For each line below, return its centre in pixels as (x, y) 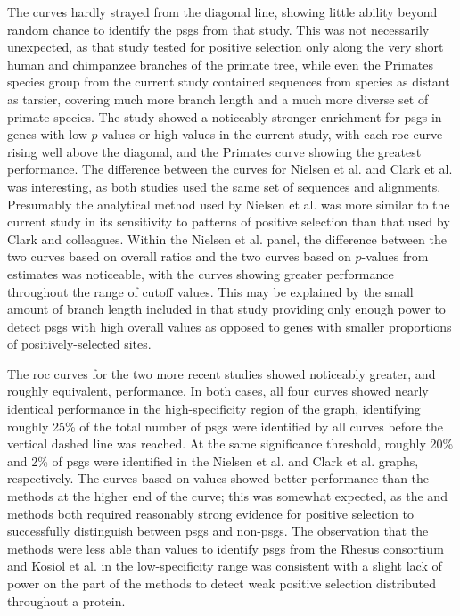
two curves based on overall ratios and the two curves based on (179, 256)
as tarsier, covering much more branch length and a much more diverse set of (218, 99)
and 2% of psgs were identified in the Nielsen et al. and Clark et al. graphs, (213, 460)
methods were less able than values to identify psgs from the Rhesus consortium (226, 548)
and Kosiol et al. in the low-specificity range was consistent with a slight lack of (225, 566)
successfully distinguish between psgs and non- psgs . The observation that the (218, 531)
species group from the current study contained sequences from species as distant (229, 82)
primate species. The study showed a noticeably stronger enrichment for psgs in (225, 116)
